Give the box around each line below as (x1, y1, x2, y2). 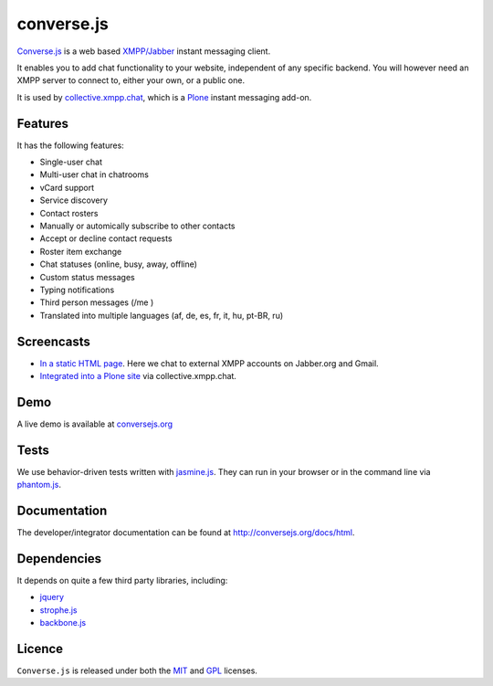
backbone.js (39, 617, 87, 628)
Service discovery (39, 195, 109, 206)
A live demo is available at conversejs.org (16, 418, 173, 429)
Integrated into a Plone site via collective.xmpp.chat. (39, 371, 237, 381)
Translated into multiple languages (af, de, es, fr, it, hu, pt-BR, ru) (39, 310, 284, 321)
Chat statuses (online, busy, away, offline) (39, 259, 198, 269)
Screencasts (16, 333, 91, 349)
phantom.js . (16, 480, 61, 491)
